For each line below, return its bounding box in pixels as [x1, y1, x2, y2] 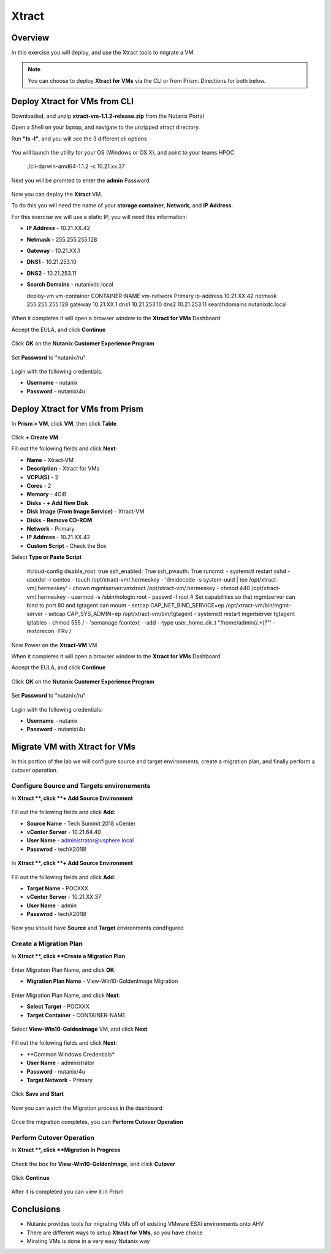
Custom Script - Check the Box [26, 542, 107, 549]
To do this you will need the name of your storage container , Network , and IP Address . [11, 202, 233, 209]
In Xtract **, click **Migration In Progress [11, 1146, 121, 1153]
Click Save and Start [11, 1090, 64, 1098]
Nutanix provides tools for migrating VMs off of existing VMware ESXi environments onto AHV [26, 1220, 264, 1228]
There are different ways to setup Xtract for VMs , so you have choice [26, 1229, 203, 1236]
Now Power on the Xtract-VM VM [11, 641, 97, 648]
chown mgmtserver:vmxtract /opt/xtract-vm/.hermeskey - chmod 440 [72, 585, 251, 592]
